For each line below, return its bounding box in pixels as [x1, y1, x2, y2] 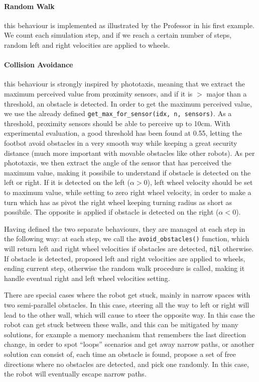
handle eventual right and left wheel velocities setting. [4, 272, 170, 283]
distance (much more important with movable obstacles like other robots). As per [4, 147, 255, 158]
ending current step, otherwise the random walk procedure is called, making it [4, 263, 245, 273]
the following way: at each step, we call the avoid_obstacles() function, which [4, 233, 249, 244]
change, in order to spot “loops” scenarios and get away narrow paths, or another [4, 339, 254, 349]
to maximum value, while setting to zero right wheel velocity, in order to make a [4, 186, 251, 197]
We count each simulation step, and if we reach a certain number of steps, [4, 30, 232, 40]
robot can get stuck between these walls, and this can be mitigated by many [4, 319, 238, 330]
